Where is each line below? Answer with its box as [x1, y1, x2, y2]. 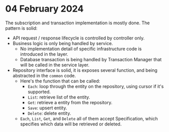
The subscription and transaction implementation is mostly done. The [5, 20, 150, 26]
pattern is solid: [5, 25, 38, 31]
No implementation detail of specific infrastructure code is [20, 46, 142, 52]
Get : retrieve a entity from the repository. [27, 99, 113, 105]
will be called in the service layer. [20, 62, 90, 68]
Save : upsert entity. [27, 105, 67, 111]
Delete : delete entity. [27, 110, 71, 116]
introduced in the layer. [20, 51, 68, 57]
